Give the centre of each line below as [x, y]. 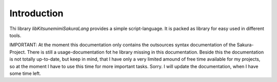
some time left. [25, 73]
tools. [15, 35]
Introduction [36, 13]
